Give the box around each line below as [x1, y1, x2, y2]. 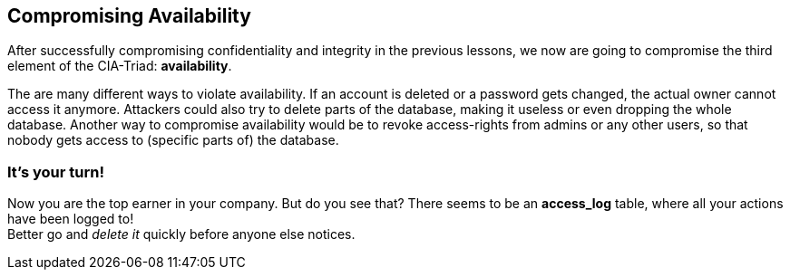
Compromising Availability [7, 5, 251, 27]
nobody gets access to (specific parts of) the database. [7, 132, 339, 148]
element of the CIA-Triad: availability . [7, 58, 232, 74]
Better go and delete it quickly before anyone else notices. [7, 226, 356, 243]
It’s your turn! [7, 162, 104, 181]
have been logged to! [7, 211, 134, 227]
